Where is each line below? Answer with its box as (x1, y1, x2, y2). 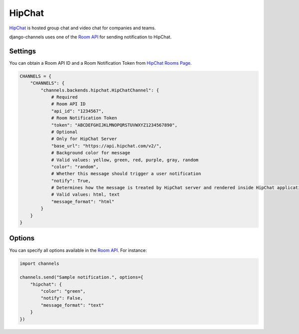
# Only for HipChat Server (51, 136, 117, 142)
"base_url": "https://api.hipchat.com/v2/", (51, 143, 162, 149)
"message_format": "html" (51, 199, 115, 204)
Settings (9, 47, 36, 55)
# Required (51, 95, 78, 100)
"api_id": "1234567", (51, 108, 104, 114)
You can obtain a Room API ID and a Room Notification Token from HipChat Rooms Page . (9, 60, 192, 66)
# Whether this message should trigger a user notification (51, 171, 201, 177)
